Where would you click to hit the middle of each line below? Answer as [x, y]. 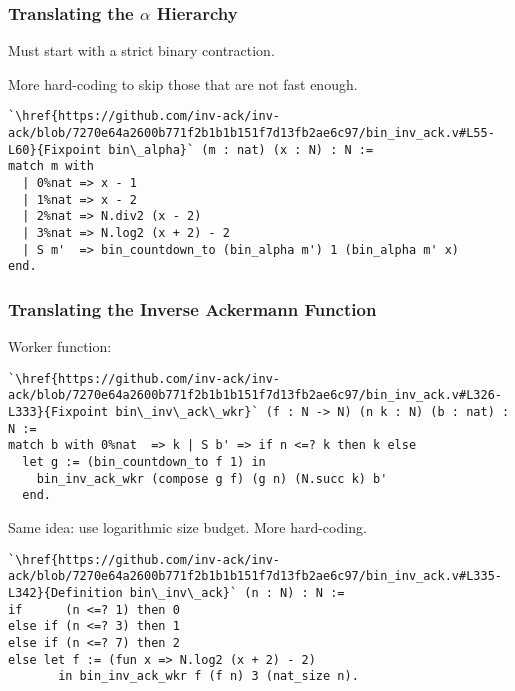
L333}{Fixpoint [58, 412]
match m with [51, 166]
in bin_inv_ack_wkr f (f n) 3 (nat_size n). [208, 676]
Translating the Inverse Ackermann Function [192, 308]
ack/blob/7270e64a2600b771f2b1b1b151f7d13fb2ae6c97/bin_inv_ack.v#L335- [255, 576]
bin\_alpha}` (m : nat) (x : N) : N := [241, 149]
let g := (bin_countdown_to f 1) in [144, 462]
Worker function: [60, 346]
